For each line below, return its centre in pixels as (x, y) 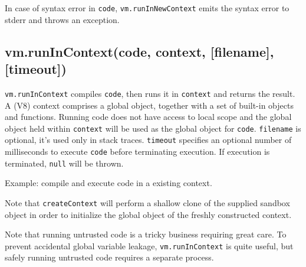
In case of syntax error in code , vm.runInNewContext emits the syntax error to (147, 8)
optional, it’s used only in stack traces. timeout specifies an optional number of (148, 140)
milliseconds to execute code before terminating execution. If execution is (137, 151)
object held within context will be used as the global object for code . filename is (153, 128)
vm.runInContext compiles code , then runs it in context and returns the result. (150, 93)
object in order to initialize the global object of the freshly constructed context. (148, 214)
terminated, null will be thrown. (64, 163)
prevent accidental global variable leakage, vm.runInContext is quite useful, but (149, 245)
